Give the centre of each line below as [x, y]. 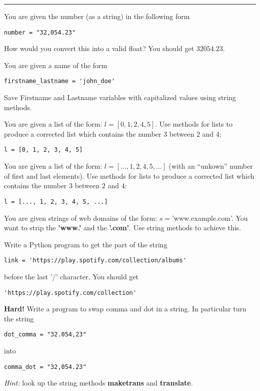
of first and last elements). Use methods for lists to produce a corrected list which [129, 175]
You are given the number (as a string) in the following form [97, 16]
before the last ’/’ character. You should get [71, 276]
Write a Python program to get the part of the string [86, 244]
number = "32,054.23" [40, 32]
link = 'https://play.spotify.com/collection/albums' [95, 261]
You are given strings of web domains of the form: [81, 218]
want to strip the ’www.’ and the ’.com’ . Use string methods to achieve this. [123, 228]
